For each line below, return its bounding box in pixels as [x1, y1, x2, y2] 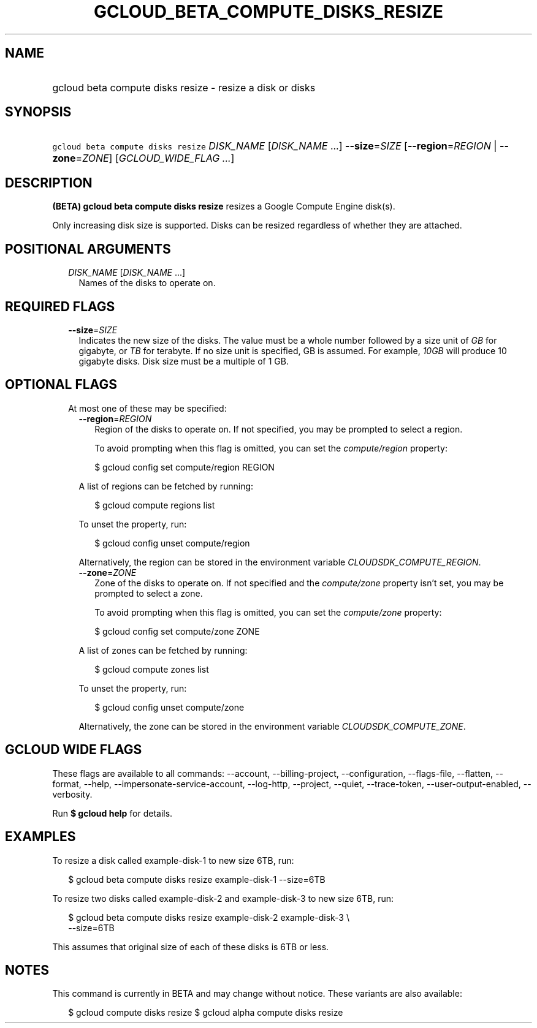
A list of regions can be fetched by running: [78, 480, 254, 491]
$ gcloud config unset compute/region [94, 537, 250, 548]
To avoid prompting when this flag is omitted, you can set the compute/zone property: [94, 607, 442, 618]
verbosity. [52, 788, 93, 799]
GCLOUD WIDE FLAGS [5, 742, 142, 758]
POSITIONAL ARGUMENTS [5, 241, 171, 257]
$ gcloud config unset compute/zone [94, 701, 245, 712]
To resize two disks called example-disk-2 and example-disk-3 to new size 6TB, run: [52, 893, 394, 904]
